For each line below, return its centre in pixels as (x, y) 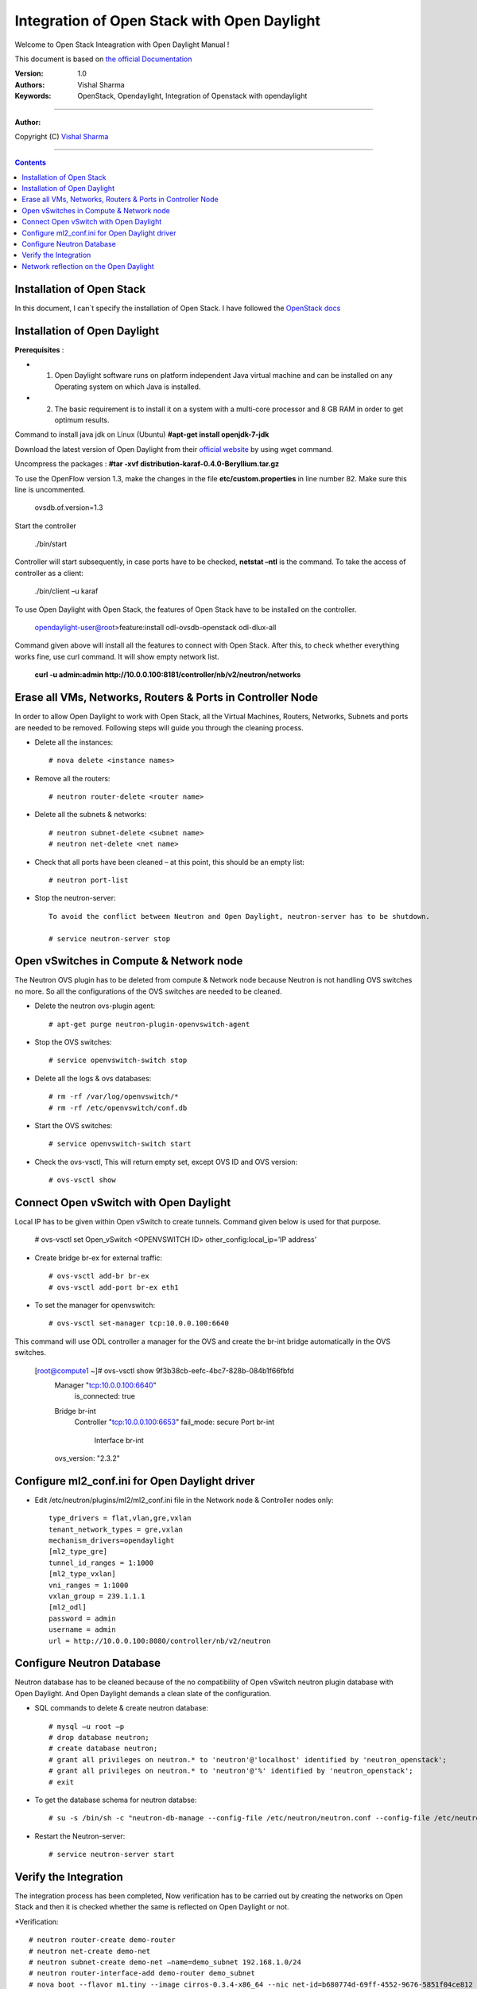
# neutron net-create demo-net (90, 1951)
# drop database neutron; (99, 1737)
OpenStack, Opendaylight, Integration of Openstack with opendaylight (192, 96)
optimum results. (82, 420)
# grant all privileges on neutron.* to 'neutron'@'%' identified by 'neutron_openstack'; (231, 1771)
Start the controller (46, 526)
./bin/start (51, 544)
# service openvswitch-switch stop (118, 1061)
